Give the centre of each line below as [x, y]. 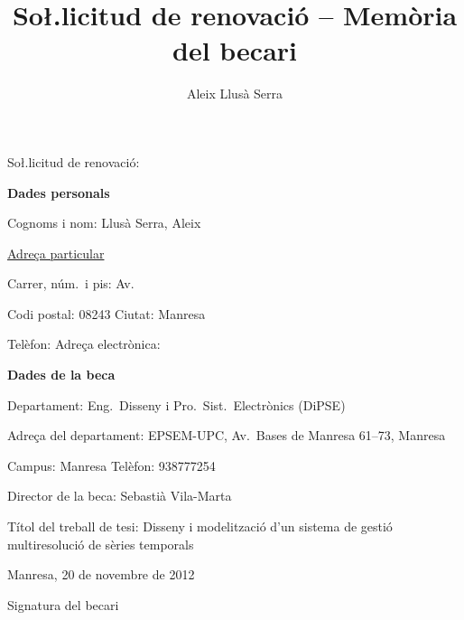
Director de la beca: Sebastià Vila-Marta [120, 496]
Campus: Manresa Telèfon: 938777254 [111, 465]
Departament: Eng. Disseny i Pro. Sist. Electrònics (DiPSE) [176, 404]
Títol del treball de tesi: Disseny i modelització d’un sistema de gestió [200, 526]
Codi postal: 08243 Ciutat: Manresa [107, 313]
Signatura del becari [63, 604]
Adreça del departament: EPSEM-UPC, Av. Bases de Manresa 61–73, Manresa [227, 435]
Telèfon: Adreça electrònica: [84, 344]
